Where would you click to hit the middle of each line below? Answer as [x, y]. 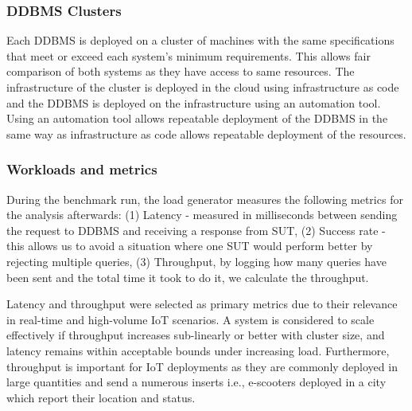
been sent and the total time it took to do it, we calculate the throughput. [188, 277]
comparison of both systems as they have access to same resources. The [181, 71]
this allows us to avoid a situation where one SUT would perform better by [190, 246]
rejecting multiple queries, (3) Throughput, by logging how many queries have [196, 261]
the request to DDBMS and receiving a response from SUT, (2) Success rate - [196, 230]
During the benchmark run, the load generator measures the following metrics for [205, 199]
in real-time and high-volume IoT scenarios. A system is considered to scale [190, 319]
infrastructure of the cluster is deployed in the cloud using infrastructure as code [203, 87]
